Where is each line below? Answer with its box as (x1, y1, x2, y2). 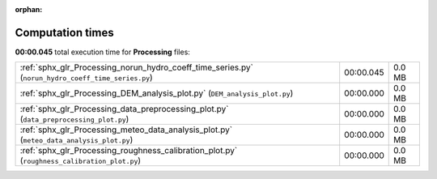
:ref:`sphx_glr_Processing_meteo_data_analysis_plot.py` (19, 124, 233, 135)
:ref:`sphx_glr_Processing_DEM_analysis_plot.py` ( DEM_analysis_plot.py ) (19, 87, 294, 99)
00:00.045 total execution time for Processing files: (15, 47, 190, 57)
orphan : (15, 5, 43, 14)
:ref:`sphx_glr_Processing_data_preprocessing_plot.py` (19, 104, 229, 115)
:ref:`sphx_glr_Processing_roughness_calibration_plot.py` (19, 145, 238, 156)
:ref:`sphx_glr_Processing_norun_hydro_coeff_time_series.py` (19, 62, 254, 73)
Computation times (15, 25, 114, 40)
